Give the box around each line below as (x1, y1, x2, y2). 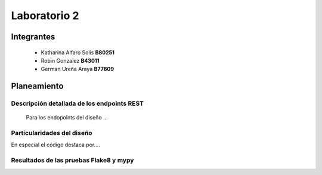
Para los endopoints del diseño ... (26, 114, 109, 121)
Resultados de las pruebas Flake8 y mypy (11, 156, 134, 164)
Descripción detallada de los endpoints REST (11, 99, 144, 108)
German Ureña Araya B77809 (41, 66, 114, 73)
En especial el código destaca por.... (11, 141, 101, 149)
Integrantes (11, 32, 55, 42)
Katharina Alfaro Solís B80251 (41, 48, 114, 56)
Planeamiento (11, 81, 64, 91)
